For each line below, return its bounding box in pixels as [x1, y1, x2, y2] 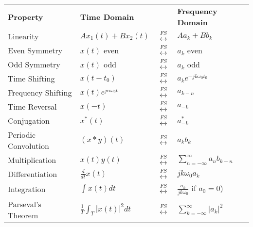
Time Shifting [8, 73, 55, 84]
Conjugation [8, 115, 50, 126]
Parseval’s [8, 198, 41, 210]
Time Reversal [8, 101, 57, 112]
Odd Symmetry [8, 59, 60, 70]
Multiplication [8, 154, 56, 165]
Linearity [8, 31, 39, 42]
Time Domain [80, 11, 134, 22]
